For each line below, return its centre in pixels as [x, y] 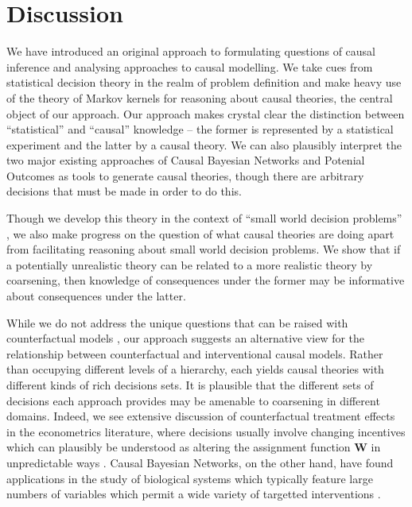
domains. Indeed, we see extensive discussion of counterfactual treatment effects [201, 416]
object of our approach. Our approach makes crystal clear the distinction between [206, 113]
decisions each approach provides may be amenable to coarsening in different [193, 400]
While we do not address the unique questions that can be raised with [177, 322]
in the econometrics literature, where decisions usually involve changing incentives [206, 431]
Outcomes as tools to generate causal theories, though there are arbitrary [185, 175]
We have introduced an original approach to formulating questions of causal [191, 51]
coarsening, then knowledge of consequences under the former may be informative [206, 280]
